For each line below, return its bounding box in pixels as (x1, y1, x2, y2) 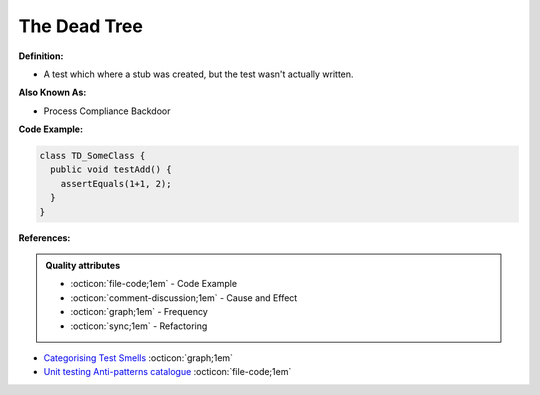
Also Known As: (18, 86, 87, 99)
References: (18, 231, 71, 244)
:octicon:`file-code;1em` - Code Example (70, 278, 238, 290)
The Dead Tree (18, 15, 144, 37)
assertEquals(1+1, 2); (60, 178, 172, 189)
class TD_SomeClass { (39, 150, 146, 162)
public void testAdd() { (50, 164, 172, 175)
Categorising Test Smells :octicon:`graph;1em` (43, 351, 234, 364)
